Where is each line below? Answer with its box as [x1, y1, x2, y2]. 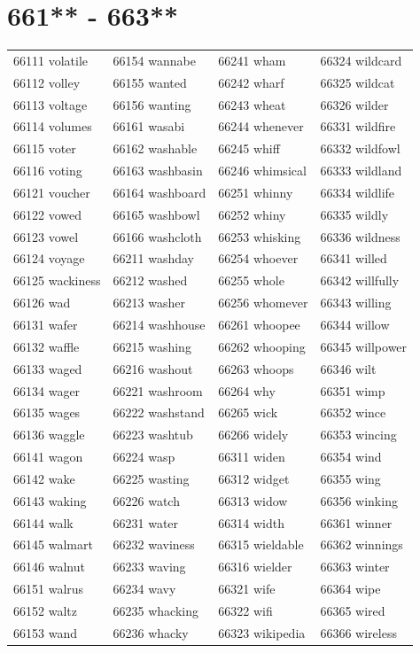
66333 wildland [320, 161, 402, 180]
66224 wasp [113, 447, 175, 466]
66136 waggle [13, 425, 85, 444]
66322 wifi [218, 601, 273, 619]
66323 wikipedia [218, 623, 306, 641]
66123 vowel [13, 227, 79, 245]
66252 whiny [218, 205, 286, 223]
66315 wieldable [218, 535, 304, 554]
